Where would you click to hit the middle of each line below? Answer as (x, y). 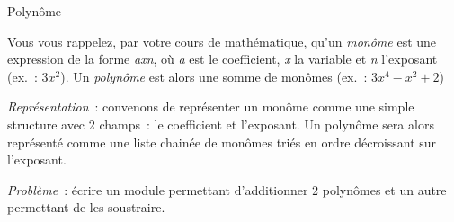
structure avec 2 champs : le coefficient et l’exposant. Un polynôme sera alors (221, 124)
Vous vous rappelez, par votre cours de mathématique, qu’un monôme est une (222, 41)
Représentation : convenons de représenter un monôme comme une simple (211, 107)
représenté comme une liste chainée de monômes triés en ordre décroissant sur (222, 142)
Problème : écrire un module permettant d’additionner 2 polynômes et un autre (227, 189)
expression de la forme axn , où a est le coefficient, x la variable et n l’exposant (223, 59)
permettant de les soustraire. (86, 207)
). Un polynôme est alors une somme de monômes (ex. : (214, 76)
